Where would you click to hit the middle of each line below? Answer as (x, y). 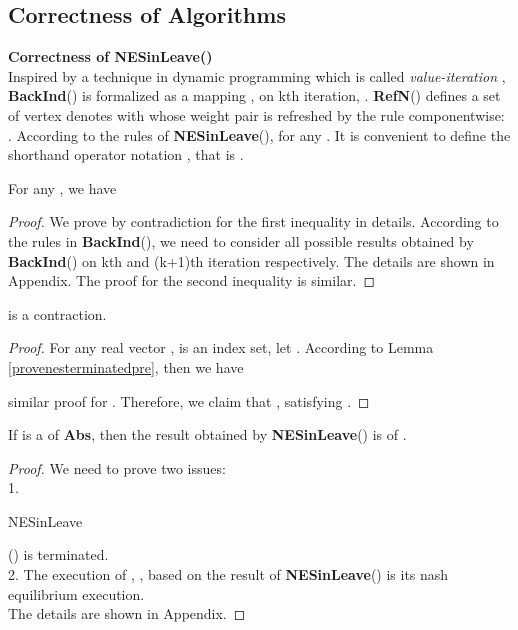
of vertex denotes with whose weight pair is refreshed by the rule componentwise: (256, 114)
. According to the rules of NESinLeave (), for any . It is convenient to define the (259, 134)
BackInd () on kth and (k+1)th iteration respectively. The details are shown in (251, 260)
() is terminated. (58, 554)
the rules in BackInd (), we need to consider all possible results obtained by (241, 240)
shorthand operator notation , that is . (126, 154)
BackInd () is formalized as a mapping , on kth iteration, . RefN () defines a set (254, 95)
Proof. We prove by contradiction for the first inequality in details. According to (253, 221)
